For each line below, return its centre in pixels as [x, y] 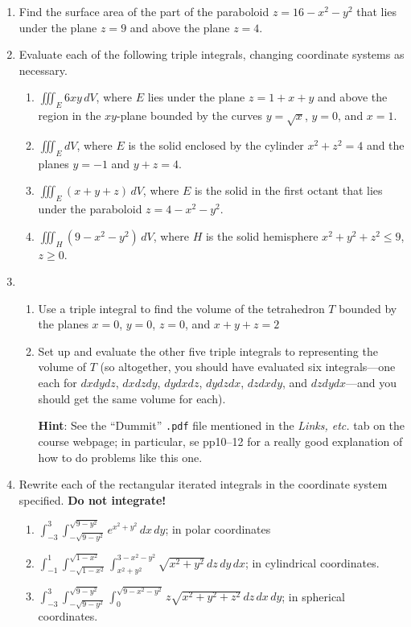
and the [385, 144]
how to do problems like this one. [120, 457]
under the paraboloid [90, 209]
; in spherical [313, 596]
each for [58, 383]
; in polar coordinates [218, 528]
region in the [70, 115]
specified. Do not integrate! [92, 499]
